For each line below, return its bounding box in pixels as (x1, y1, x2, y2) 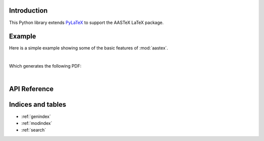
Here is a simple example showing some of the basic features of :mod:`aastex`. (9, 45, 168, 51)
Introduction (9, 6, 48, 15)
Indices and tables (9, 100, 66, 109)
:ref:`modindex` (21, 120, 52, 126)
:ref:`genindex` (21, 113, 51, 119)
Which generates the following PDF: (9, 63, 82, 69)
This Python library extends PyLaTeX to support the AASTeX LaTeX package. (9, 20, 164, 25)
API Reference (9, 85, 54, 93)
